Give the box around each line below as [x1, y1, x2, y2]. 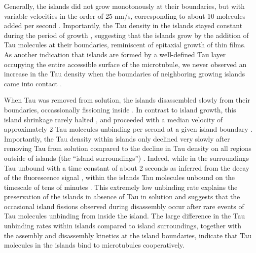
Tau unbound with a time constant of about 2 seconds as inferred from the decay [4, 162, 250, 173]
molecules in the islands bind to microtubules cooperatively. [4, 240, 184, 250]
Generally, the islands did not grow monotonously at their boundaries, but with [4, 1, 245, 11]
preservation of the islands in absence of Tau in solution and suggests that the [4, 191, 240, 202]
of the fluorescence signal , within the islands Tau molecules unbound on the [4, 172, 235, 182]
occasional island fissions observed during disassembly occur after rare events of [4, 201, 244, 211]
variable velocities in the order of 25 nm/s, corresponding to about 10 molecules [4, 10, 246, 21]
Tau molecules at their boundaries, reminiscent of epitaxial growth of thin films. [4, 39, 246, 50]
